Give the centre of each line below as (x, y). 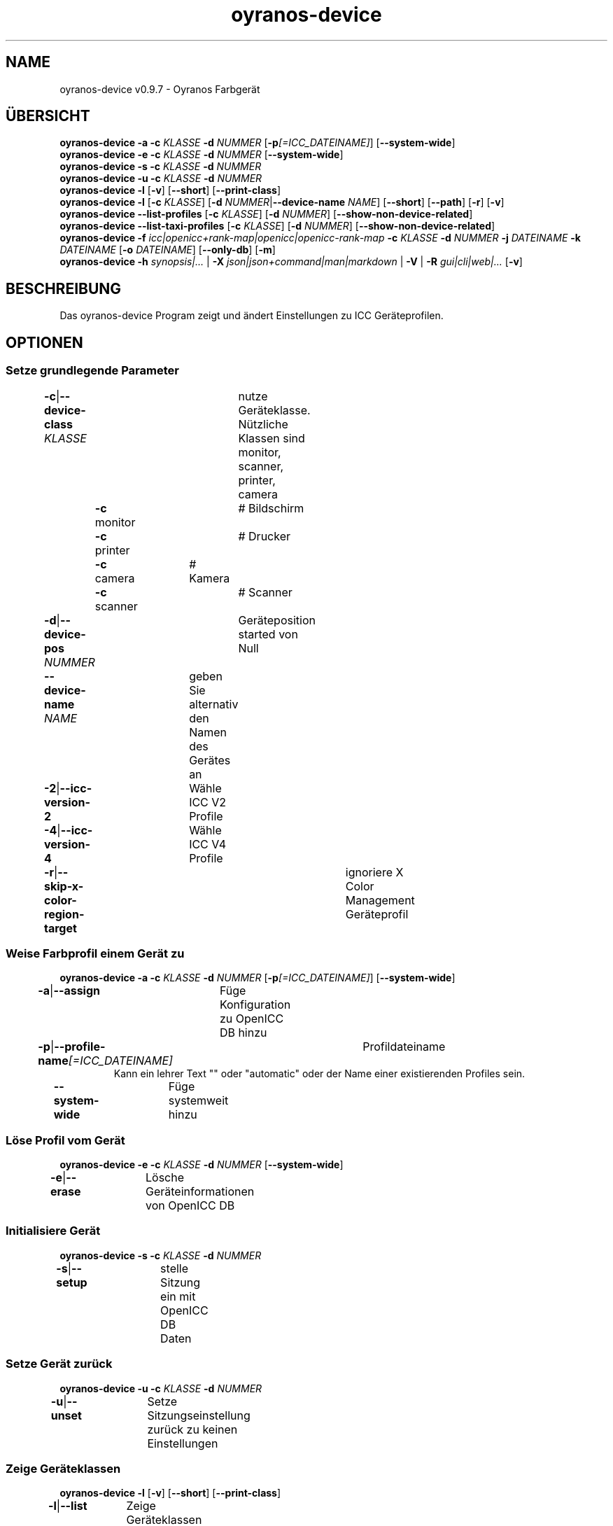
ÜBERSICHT (48, 116)
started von (268, 634)
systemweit (198, 1101)
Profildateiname (404, 1047)
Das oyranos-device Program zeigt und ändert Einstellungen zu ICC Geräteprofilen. (252, 316)
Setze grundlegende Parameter (92, 371)
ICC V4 (208, 844)
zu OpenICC (252, 1019)
